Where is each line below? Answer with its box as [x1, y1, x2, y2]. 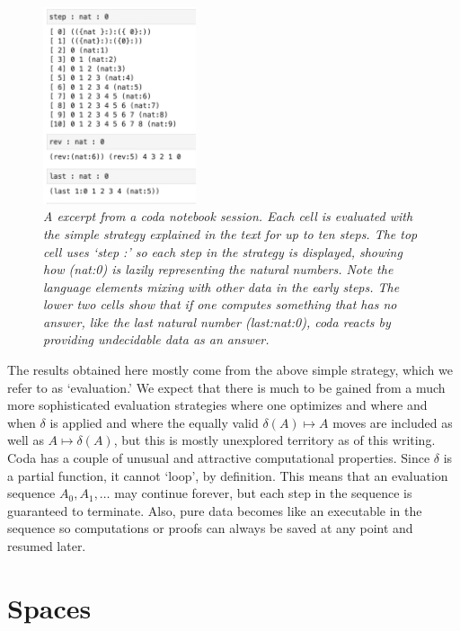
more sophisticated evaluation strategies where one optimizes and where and [7, 395, 428, 414]
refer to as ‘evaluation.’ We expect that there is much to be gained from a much [7, 378, 446, 396]
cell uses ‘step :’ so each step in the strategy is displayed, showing [43, 242, 402, 261]
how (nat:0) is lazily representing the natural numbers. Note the [43, 260, 394, 279]
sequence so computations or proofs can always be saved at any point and [7, 519, 413, 538]
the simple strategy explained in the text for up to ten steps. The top [43, 224, 418, 243]
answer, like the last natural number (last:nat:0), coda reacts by [43, 312, 391, 331]
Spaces [7, 589, 92, 626]
